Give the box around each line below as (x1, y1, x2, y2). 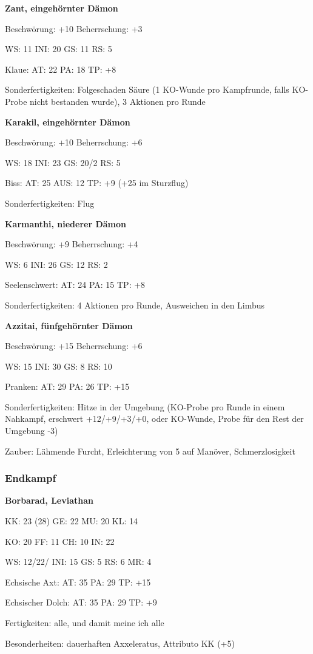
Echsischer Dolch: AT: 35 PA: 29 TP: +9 (5, 596, 157, 609)
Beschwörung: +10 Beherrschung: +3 (5, 22, 143, 35)
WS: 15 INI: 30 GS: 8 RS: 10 (5, 359, 112, 372)
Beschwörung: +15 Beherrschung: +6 (5, 339, 143, 352)
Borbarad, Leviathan (5, 494, 93, 507)
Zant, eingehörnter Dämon (5, 2, 118, 14)
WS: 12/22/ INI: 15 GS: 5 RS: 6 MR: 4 (5, 555, 152, 568)
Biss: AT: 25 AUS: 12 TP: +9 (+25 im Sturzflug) (5, 176, 189, 189)
